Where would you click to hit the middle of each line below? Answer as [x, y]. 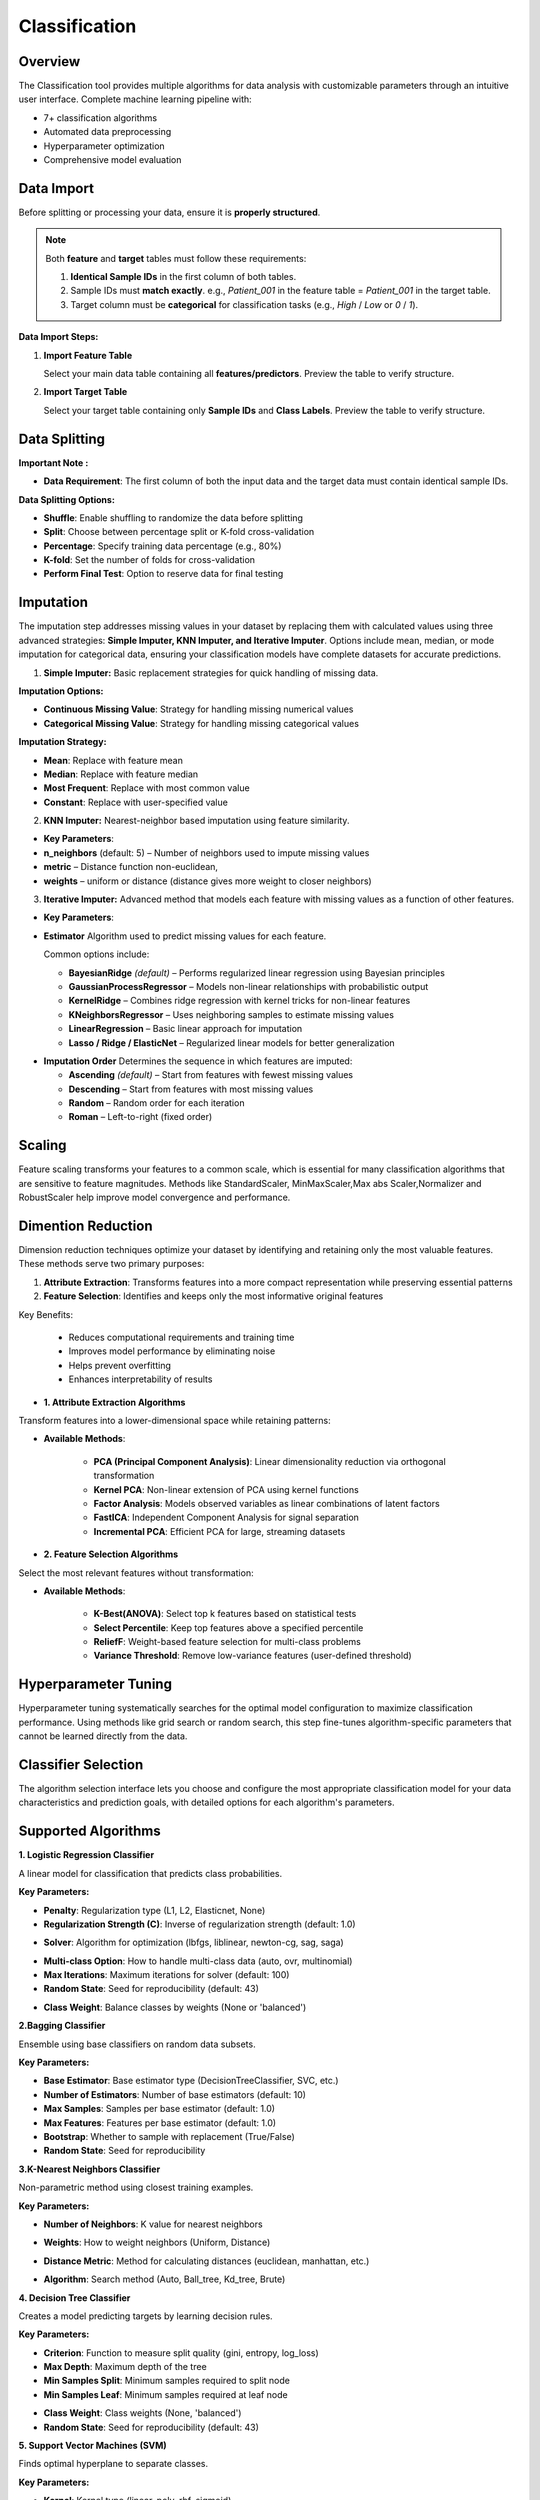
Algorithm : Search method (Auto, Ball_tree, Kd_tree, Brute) [164, 2279]
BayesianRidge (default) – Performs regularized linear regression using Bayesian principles [256, 972]
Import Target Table [85, 392]
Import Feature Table [88, 355]
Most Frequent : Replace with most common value [146, 788]
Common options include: [96, 954]
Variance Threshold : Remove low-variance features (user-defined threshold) [252, 1656]
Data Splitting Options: [66, 499]
